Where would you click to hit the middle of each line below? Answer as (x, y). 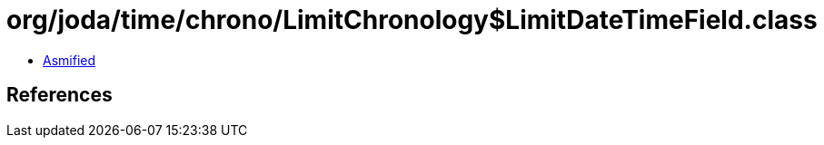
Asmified (69, 60)
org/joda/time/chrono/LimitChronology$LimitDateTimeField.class (412, 20)
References (60, 95)
